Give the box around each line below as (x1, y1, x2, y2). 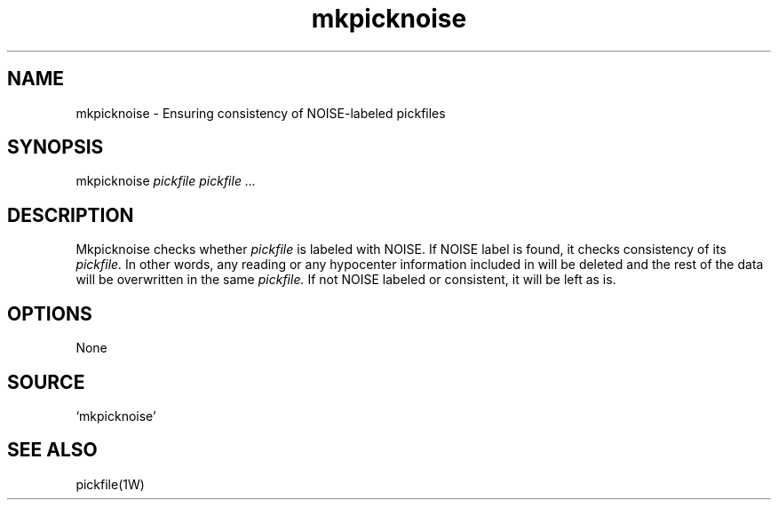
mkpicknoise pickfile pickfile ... (75, 173, 256, 189)
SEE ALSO (7, 439, 98, 462)
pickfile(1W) (75, 476, 145, 492)
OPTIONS (7, 302, 92, 325)
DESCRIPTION (7, 203, 134, 226)
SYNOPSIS (7, 136, 104, 159)
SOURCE (7, 370, 85, 393)
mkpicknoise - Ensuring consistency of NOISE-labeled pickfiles (75, 105, 446, 121)
